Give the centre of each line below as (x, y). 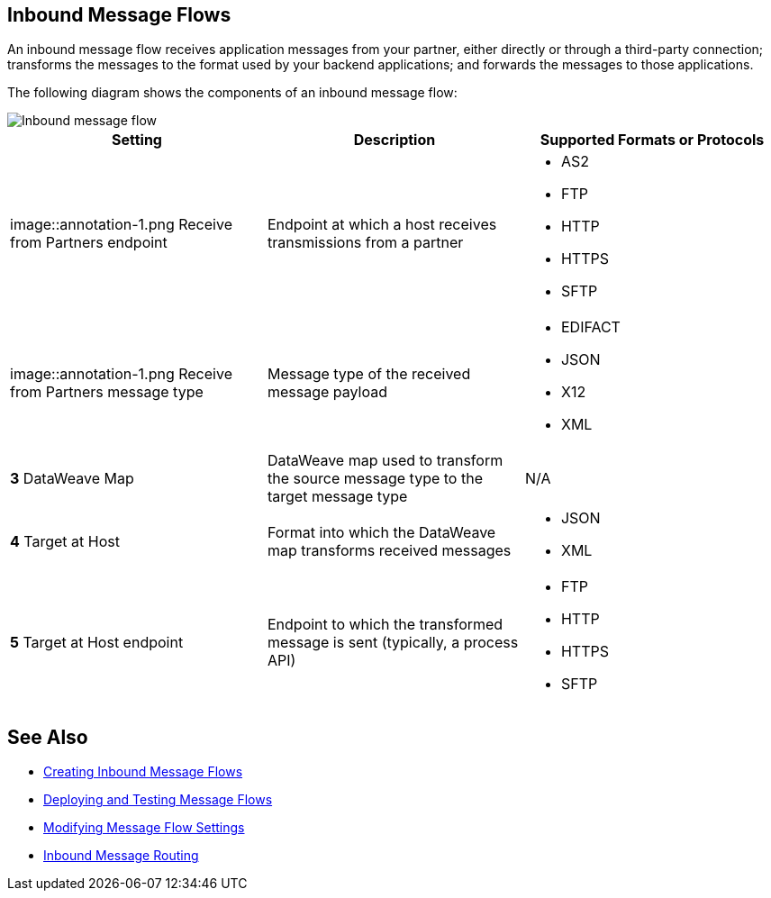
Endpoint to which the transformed (385, 625)
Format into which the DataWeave (381, 533)
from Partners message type (107, 392)
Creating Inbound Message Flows (143, 772)
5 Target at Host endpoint (97, 643)
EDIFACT (590, 327)
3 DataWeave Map (72, 479)
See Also (48, 737)
